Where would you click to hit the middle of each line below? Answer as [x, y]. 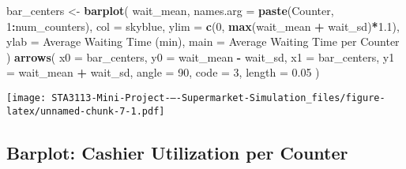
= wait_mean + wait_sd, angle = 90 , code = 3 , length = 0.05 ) [163, 72]
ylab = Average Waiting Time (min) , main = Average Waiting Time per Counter [203, 41]
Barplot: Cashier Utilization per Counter [177, 152]
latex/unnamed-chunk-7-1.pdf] [86, 111]
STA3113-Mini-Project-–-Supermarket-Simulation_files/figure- [218, 98]
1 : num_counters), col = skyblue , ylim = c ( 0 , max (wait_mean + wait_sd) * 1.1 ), [203, 26]
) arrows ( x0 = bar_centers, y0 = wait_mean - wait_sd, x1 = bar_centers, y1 [201, 56]
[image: [26, 98]
